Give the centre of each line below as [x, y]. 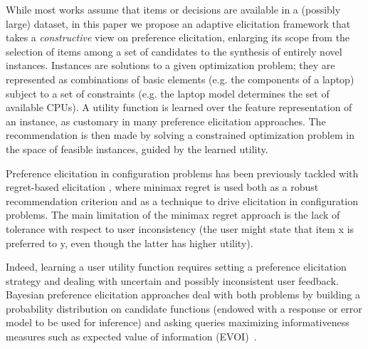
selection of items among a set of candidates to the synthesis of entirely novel [174, 51]
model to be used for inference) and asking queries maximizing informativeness [178, 322]
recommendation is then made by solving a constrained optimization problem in [180, 135]
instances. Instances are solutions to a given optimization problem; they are [170, 65]
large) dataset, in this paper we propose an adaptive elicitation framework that [178, 23]
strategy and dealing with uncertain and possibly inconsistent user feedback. [172, 280]
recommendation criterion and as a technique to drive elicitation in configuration [182, 200]
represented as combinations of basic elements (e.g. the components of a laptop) [180, 79]
